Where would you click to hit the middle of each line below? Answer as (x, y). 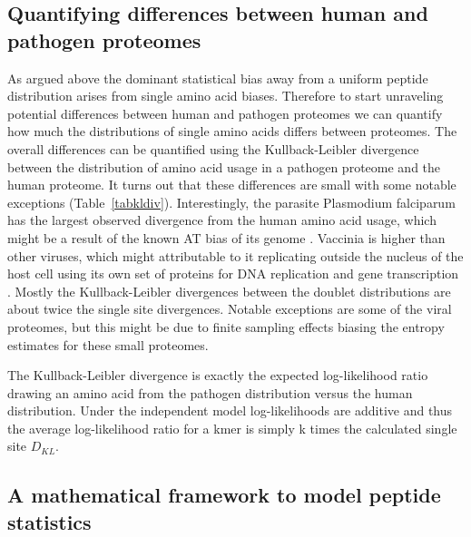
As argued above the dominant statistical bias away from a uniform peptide (218, 78)
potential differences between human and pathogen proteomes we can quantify (225, 113)
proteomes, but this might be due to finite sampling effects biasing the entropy (226, 326)
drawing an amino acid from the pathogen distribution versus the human (210, 392)
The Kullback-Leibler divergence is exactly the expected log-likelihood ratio (218, 375)
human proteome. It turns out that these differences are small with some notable (232, 185)
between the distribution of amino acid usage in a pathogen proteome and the (224, 166)
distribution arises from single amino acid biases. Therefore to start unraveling (226, 96)
